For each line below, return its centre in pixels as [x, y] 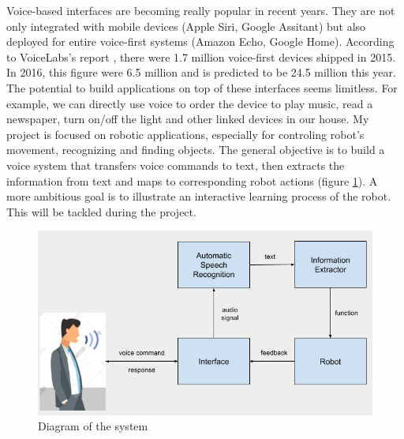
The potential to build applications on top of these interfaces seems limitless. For [202, 87]
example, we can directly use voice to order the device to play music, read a [190, 103]
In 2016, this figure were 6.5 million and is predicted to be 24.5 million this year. [201, 72]
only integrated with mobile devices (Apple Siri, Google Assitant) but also [186, 26]
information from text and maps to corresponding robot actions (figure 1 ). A [192, 180]
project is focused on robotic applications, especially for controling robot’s [185, 134]
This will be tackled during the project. [101, 211]
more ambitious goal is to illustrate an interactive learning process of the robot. [199, 196]
